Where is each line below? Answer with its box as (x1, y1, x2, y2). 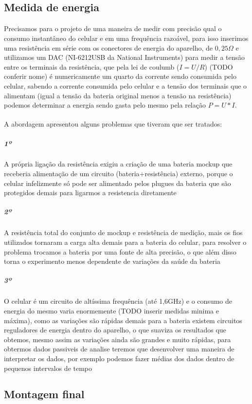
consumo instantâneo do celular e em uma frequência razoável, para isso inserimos (4, 33, 249, 43)
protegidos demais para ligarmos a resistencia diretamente (4, 187, 177, 198)
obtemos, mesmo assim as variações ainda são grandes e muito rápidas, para (4, 334, 231, 344)
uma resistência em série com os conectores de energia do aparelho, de (4, 42, 213, 53)
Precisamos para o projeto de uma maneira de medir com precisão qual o (4, 23, 222, 34)
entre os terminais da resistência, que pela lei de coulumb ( (4, 61, 180, 72)
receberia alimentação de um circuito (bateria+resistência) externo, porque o (4, 168, 233, 179)
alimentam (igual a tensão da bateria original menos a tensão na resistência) (4, 90, 232, 100)
